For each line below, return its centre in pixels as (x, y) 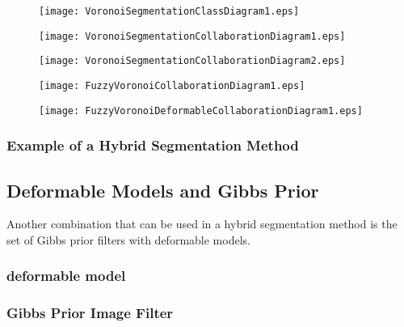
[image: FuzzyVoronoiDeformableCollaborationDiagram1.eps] (201, 110)
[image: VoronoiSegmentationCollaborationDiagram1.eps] (192, 36)
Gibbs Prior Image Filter (90, 313)
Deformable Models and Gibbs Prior (163, 190)
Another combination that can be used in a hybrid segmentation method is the (202, 224)
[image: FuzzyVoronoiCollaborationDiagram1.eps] (172, 85)
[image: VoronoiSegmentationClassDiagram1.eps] (169, 11)
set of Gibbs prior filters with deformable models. (128, 239)
